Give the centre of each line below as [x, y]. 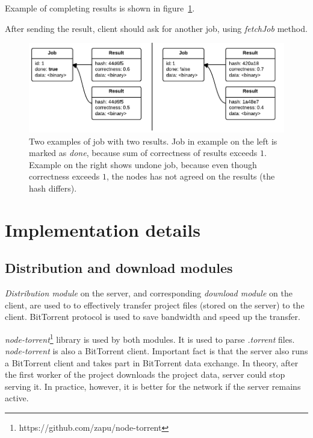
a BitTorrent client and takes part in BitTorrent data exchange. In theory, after [152, 362]
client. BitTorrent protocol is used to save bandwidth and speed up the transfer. [153, 317]
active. [17, 398]
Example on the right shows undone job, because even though [143, 164]
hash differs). [53, 188]
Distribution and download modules [119, 268]
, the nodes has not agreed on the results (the [191, 176]
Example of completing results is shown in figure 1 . [100, 8]
